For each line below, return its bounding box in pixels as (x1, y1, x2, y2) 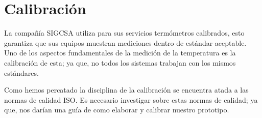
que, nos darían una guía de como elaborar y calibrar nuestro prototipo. (4, 104, 229, 115)
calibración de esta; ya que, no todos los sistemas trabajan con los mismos (4, 57, 236, 68)
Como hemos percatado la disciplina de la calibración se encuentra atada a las (4, 84, 249, 95)
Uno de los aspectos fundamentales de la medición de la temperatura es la (4, 47, 236, 58)
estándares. (4, 67, 39, 78)
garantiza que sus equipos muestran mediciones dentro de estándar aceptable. (4, 37, 247, 48)
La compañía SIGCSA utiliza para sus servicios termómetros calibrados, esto (4, 27, 245, 38)
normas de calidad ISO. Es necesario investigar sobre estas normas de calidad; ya (4, 94, 258, 105)
